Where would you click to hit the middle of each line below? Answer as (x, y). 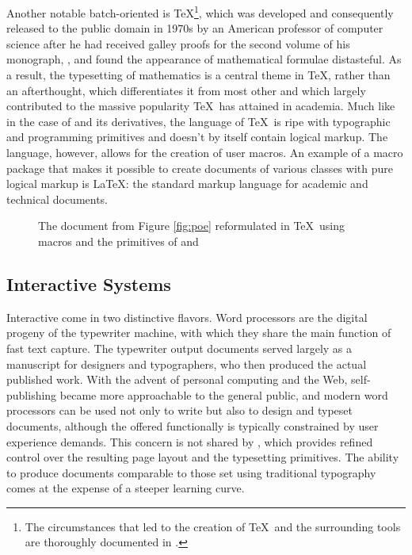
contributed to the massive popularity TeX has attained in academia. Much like (201, 106)
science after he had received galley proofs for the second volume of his (178, 43)
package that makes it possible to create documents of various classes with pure (200, 168)
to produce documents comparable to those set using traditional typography (191, 472)
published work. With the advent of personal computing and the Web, (177, 379)
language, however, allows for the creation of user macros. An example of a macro (205, 152)
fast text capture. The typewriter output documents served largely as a (179, 348)
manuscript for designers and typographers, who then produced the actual (187, 364)
